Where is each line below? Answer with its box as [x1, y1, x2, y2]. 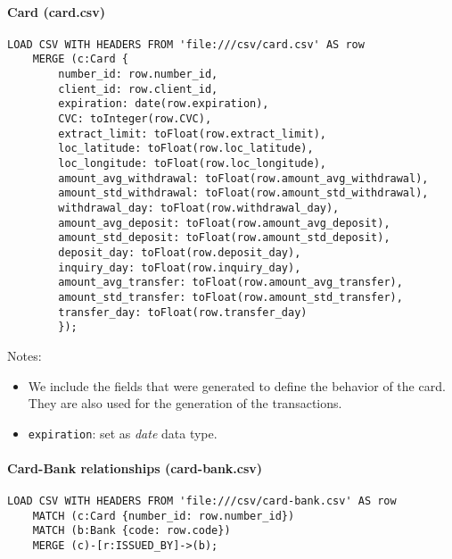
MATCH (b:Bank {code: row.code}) [32, 524, 231, 538]
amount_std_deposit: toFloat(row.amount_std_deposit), [58, 231, 390, 245]
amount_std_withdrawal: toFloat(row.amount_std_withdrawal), [58, 187, 429, 200]
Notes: [7, 346, 42, 364]
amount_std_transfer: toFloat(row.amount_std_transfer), [58, 290, 403, 304]
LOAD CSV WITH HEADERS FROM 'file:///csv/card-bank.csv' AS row [7, 495, 397, 508]
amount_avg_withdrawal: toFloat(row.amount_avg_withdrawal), [58, 171, 429, 185]
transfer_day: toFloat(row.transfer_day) [58, 305, 308, 319]
